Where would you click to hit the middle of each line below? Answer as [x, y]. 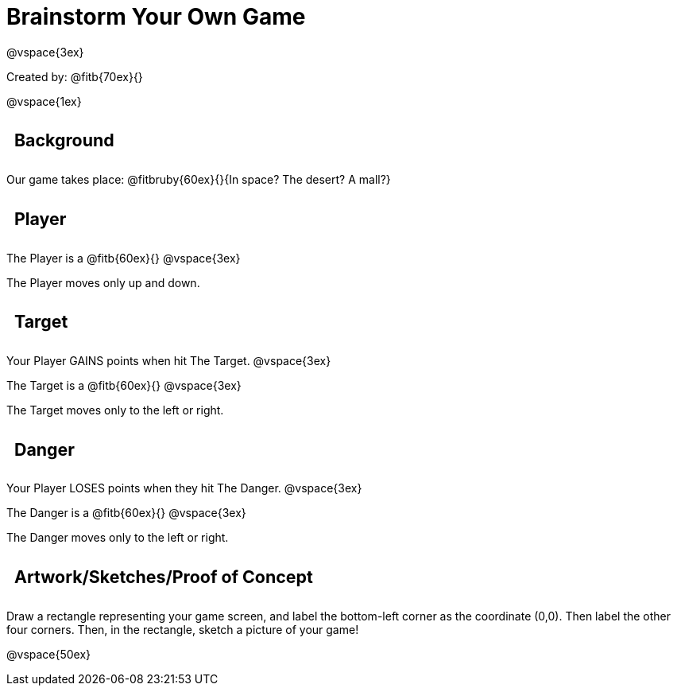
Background [64, 140]
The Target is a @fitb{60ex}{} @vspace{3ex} [124, 385]
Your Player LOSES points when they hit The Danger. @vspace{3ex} [184, 488]
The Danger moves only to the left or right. [118, 538]
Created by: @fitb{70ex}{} [75, 76]
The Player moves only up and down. [103, 282]
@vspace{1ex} [44, 101]
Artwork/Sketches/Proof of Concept [164, 577]
